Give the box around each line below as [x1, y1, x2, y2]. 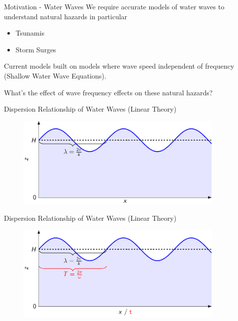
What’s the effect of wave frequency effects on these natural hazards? [4, 87, 213, 97]
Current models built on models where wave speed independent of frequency [4, 61, 235, 71]
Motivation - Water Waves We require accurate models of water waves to [4, 1, 225, 11]
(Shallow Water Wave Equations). [4, 70, 106, 80]
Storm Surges [15, 44, 56, 54]
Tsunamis [15, 28, 44, 38]
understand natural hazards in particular [4, 11, 128, 21]
